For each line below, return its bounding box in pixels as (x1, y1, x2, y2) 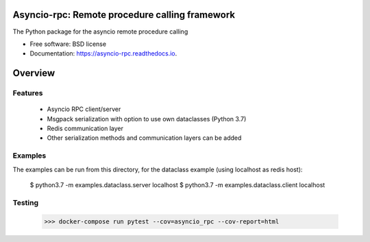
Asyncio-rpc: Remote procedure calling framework (12, 9, 236, 21)
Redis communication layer (47, 124, 123, 133)
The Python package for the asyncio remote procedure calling (12, 27, 188, 36)
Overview (12, 67, 56, 79)
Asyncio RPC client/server (47, 105, 121, 113)
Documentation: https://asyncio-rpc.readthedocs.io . (29, 49, 177, 58)
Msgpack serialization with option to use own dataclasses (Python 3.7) (47, 114, 247, 123)
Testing (12, 197, 39, 207)
